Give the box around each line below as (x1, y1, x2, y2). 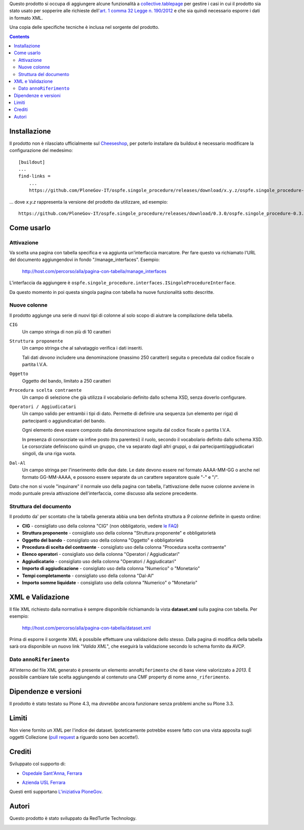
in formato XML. (9, 15, 43, 21)
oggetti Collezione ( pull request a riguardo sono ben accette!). (9, 734, 139, 740)
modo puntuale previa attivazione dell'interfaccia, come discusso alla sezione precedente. (9, 491, 198, 497)
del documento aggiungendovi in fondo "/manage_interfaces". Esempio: (9, 256, 160, 263)
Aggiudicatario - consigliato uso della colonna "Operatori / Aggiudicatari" (22, 558, 177, 564)
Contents (9, 33, 30, 40)
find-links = (18, 173, 51, 179)
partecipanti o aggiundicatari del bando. (22, 418, 106, 424)
